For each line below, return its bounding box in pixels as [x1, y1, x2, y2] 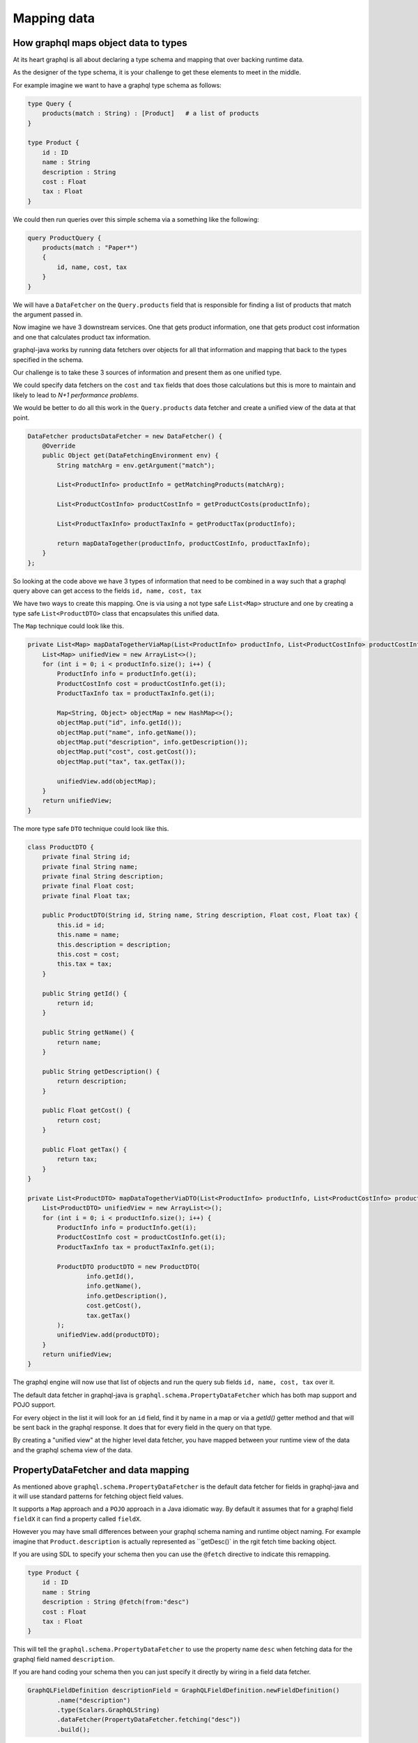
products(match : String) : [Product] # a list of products [42, 109, 259, 118]
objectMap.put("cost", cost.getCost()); [56, 748, 197, 756]
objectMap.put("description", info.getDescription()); [56, 738, 249, 746]
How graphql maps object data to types [13, 37, 187, 49]
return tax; [56, 1155, 98, 1164]
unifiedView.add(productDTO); [56, 1331, 160, 1339]
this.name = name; [56, 931, 120, 939]
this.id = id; [56, 921, 105, 929]
